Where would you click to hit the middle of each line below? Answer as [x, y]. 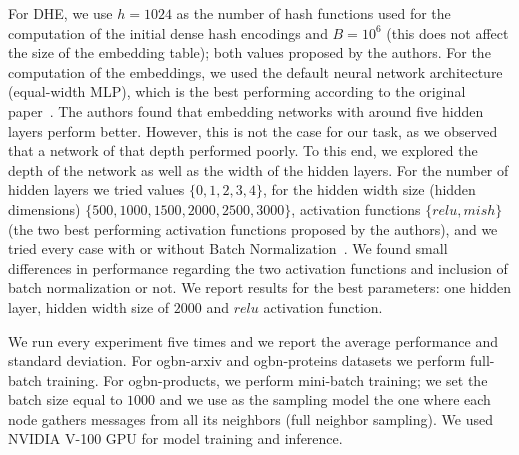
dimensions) [44, 208]
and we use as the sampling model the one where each [325, 399]
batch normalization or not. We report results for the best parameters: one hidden [260, 287]
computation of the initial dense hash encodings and [168, 32]
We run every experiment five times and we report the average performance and [253, 340]
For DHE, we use [60, 13]
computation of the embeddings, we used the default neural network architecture [255, 71]
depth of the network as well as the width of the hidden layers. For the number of [258, 169]
